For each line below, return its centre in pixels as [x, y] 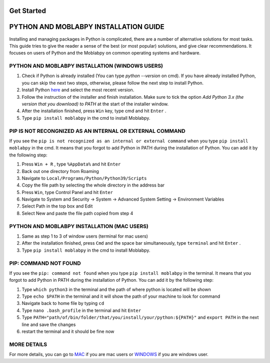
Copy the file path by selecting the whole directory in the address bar [93, 185]
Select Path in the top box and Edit [57, 206]
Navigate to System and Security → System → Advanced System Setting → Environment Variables [123, 199]
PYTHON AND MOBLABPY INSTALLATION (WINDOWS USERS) [86, 66]
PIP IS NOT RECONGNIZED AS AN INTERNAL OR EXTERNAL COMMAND [97, 131]
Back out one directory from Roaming [60, 171]
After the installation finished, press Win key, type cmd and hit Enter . [94, 111]
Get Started [27, 11]
